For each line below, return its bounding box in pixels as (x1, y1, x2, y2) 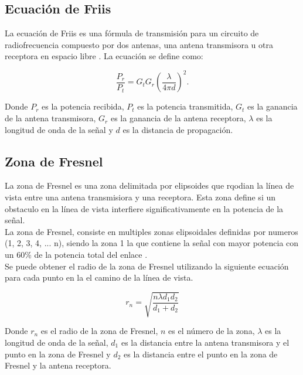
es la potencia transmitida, (137, 100, 233, 112)
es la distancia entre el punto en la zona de (124, 347, 278, 360)
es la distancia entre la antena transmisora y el (121, 336, 290, 348)
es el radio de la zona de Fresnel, (40, 325, 158, 337)
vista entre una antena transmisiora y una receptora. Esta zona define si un (5, 191, 275, 203)
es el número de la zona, (168, 325, 255, 337)
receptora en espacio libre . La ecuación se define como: (5, 50, 203, 62)
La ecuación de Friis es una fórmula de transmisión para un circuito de (5, 27, 259, 39)
